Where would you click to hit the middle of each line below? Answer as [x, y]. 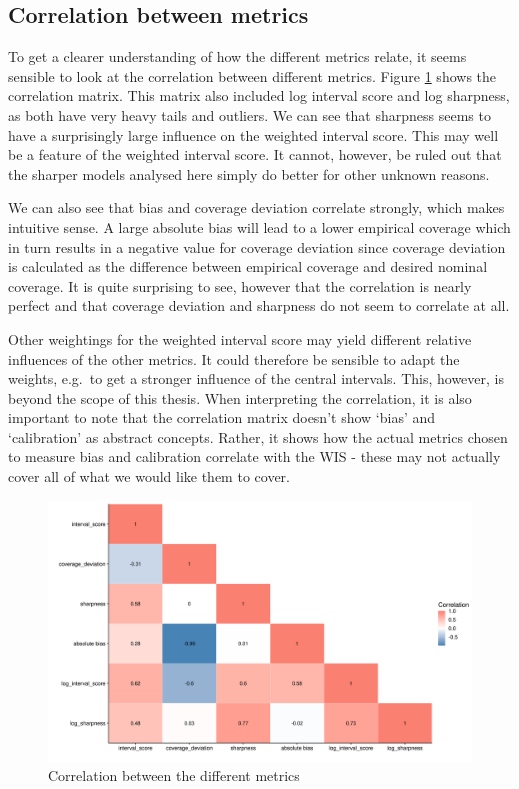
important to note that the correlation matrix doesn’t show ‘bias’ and [222, 417]
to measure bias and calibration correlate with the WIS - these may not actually [254, 456]
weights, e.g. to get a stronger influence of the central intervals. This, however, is [256, 378]
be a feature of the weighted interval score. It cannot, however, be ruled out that [255, 154]
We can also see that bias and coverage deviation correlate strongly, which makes [256, 207]
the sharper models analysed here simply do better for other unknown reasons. [249, 173]
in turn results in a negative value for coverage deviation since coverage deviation [257, 246]
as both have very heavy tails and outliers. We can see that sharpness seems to [249, 114]
